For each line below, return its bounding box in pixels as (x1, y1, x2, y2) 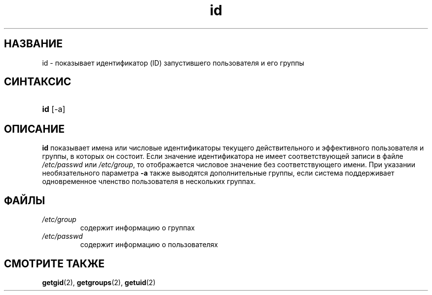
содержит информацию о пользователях (80, 240, 218, 249)
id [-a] (42, 104, 66, 114)
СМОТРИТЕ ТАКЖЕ (4, 257, 105, 270)
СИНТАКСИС (4, 75, 72, 88)
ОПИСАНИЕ (4, 122, 65, 135)
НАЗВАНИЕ (4, 37, 63, 50)
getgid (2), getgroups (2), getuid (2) (42, 278, 156, 287)
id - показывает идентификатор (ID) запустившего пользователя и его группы (42, 58, 304, 67)
